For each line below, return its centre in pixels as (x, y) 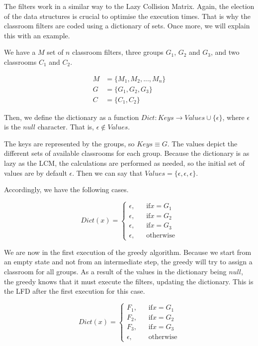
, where (233, 117)
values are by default (36, 173)
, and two (225, 52)
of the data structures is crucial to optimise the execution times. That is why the (127, 16)
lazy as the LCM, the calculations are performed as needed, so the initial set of (125, 163)
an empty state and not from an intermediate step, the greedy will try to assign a (128, 262)
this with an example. (37, 35)
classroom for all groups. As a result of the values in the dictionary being (115, 271)
